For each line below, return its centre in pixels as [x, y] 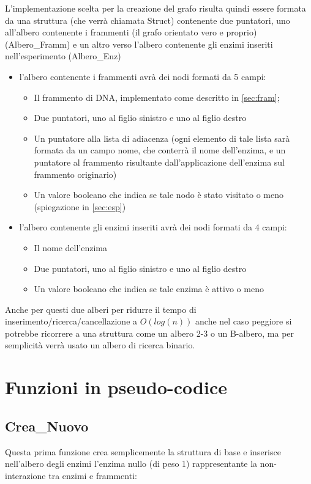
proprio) [242, 32]
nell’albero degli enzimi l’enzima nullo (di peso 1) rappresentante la [131, 464]
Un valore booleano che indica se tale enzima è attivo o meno [149, 289]
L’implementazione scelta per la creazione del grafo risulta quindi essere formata [155, 8]
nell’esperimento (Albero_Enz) [63, 56]
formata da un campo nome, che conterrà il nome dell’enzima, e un [160, 150]
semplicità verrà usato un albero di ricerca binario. [100, 345]
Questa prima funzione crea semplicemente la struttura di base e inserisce [143, 451]
